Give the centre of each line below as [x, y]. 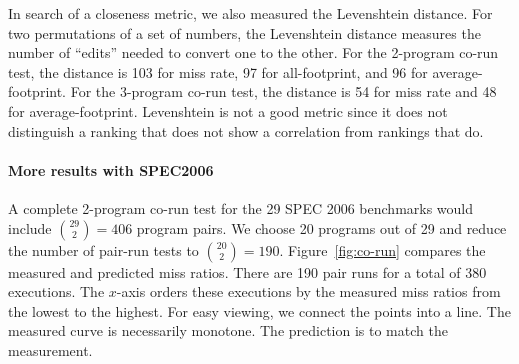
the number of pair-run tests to [103, 249]
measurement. [50, 349]
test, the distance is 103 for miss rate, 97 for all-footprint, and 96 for [218, 71]
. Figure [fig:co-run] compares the [382, 249]
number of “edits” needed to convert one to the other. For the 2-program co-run [253, 52]
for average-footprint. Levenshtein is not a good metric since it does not [228, 110]
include [30, 227]
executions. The [56, 291]
